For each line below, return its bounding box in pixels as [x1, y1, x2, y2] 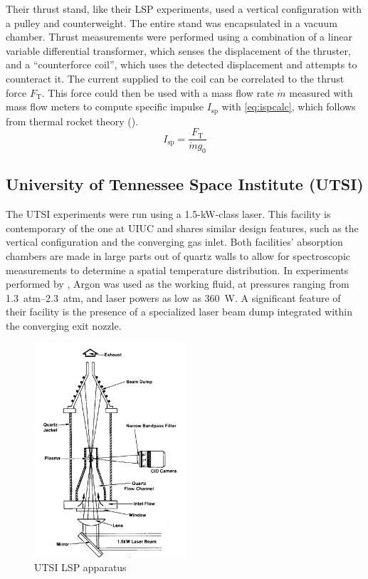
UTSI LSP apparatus [34, 560, 127, 575]
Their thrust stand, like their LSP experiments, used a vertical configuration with [6, 1, 362, 16]
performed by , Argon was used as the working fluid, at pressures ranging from [6, 276, 349, 291]
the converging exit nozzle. [6, 318, 122, 333]
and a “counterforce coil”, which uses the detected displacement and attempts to [6, 57, 357, 72]
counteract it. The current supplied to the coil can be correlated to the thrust [6, 71, 345, 85]
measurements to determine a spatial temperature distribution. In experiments [6, 262, 349, 277]
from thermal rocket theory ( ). [6, 113, 139, 128]
